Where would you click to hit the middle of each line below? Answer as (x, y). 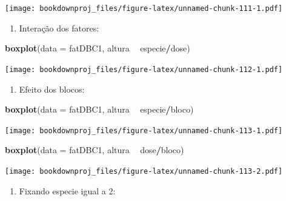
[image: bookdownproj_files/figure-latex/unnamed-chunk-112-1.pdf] (144, 69)
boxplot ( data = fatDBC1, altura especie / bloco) (99, 109)
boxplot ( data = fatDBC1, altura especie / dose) (98, 48)
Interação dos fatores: (59, 28)
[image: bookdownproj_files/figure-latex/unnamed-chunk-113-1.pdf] (144, 130)
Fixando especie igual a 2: (67, 190)
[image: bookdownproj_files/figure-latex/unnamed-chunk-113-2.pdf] (144, 171)
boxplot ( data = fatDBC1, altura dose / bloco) (95, 150)
